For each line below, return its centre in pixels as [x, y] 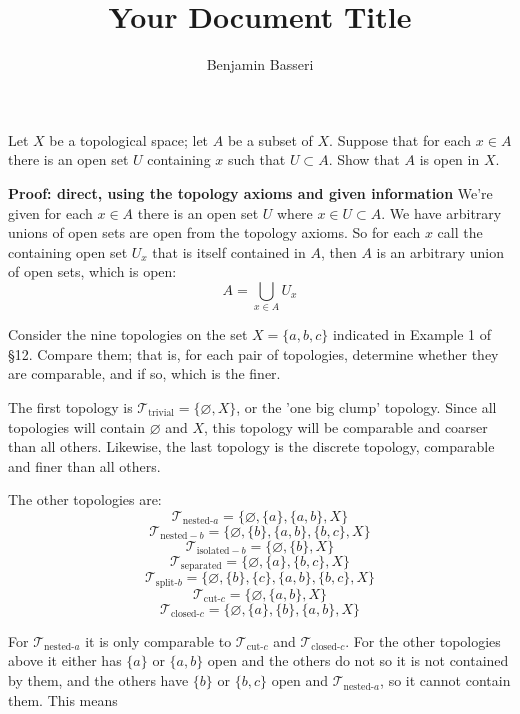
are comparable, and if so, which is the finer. [144, 373]
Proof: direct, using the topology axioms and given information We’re [250, 192]
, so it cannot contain [445, 680]
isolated [213, 551]
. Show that [364, 159]
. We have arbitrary [441, 212]
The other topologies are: [85, 499]
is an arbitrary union [440, 251]
